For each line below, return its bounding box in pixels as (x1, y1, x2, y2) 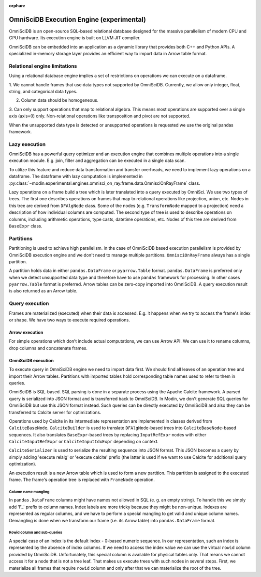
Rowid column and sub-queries (9, 530, 62, 535)
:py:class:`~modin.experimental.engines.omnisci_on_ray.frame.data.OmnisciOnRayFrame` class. (9, 180, 201, 186)
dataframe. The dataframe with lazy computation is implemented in (9, 174, 143, 179)
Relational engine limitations (9, 63, 77, 69)
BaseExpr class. (9, 223, 43, 229)
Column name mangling (9, 489, 50, 494)
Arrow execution (9, 330, 43, 336)
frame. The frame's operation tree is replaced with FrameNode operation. (9, 477, 155, 482)
